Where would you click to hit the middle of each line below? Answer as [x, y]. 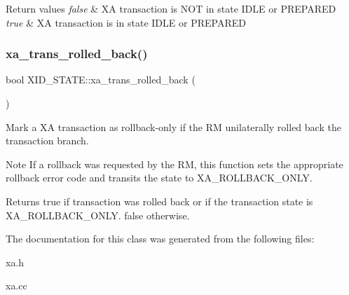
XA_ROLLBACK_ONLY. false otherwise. [98, 215]
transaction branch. [47, 140]
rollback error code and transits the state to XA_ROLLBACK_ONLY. [159, 178]
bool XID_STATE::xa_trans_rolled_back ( [101, 80]
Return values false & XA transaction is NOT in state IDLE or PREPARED [171, 8]
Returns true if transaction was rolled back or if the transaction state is [159, 201]
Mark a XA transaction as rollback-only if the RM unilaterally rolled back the [173, 126]
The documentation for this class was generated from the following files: [160, 239]
